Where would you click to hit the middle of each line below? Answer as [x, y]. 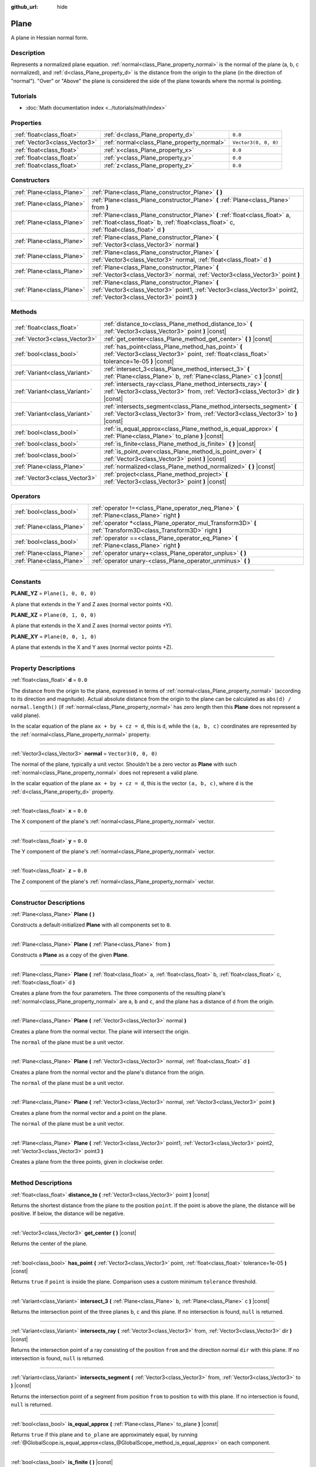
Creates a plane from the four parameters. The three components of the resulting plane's [118, 993]
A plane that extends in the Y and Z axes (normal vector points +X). [92, 604]
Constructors [30, 180]
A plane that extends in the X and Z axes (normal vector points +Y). [92, 626]
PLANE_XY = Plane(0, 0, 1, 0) [54, 636]
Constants [26, 582]
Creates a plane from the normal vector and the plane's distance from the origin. [108, 1072]
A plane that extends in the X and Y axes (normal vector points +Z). [92, 647]
